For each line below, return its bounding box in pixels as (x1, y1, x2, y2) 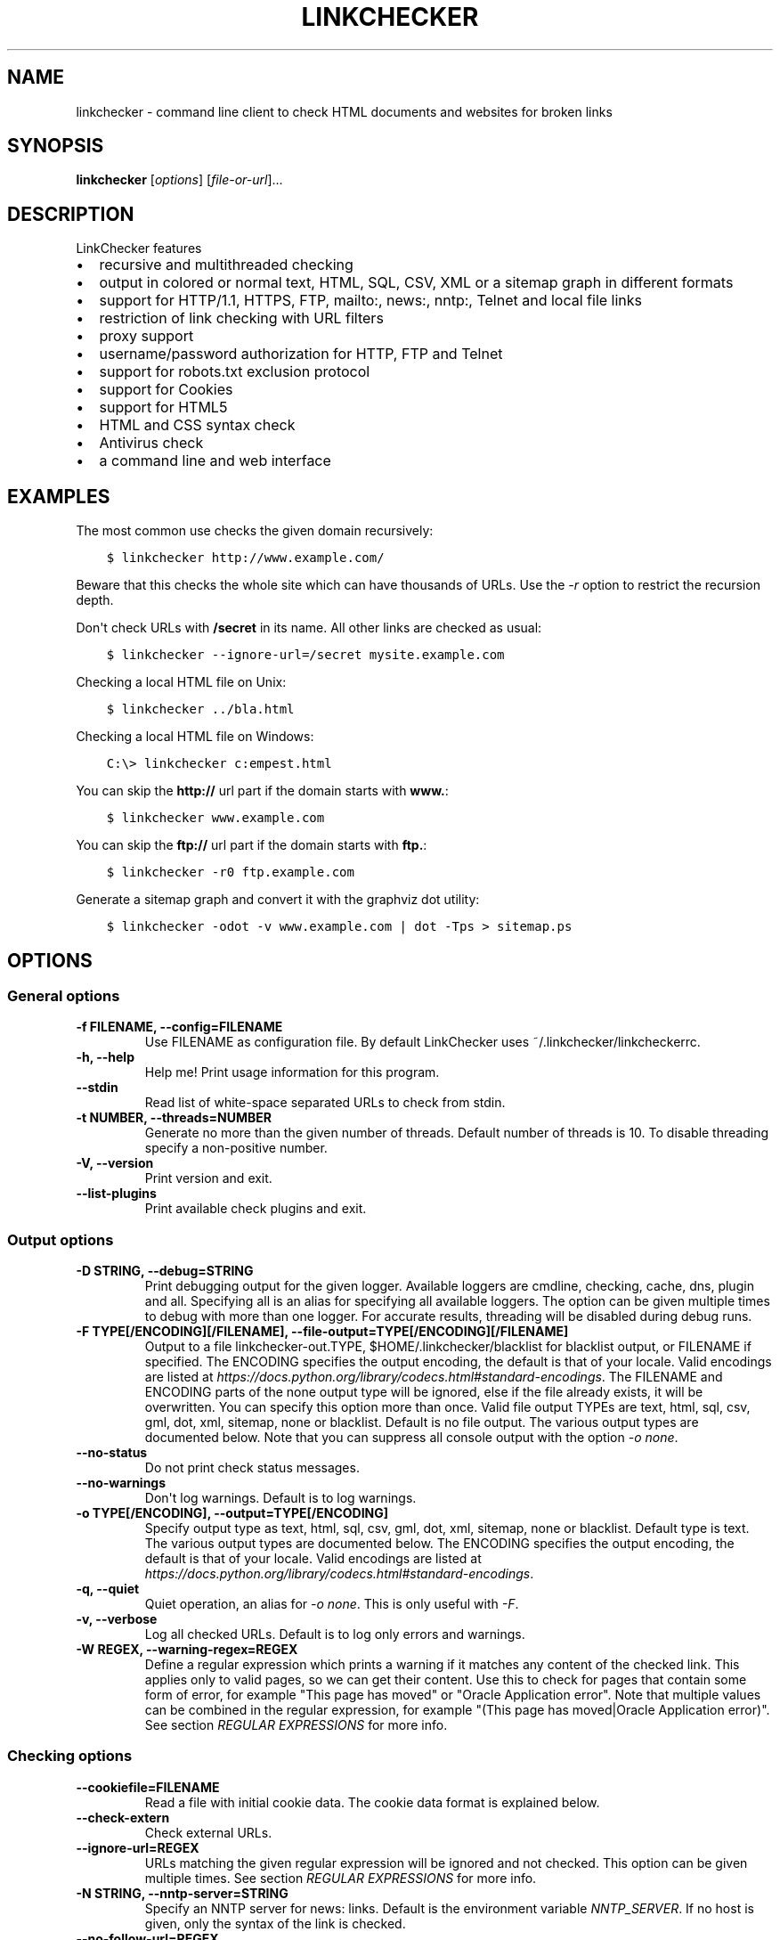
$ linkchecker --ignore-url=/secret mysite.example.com (106, 648, 505, 663)
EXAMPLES (7, 485, 110, 508)
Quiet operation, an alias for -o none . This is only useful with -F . (144, 1596, 519, 1612)
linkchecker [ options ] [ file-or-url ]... (76, 172, 283, 188)
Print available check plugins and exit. (144, 1201, 367, 1217)
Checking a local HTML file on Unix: (76, 674, 287, 690)
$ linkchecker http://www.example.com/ (106, 550, 385, 566)
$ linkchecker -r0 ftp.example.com (106, 865, 354, 880)
